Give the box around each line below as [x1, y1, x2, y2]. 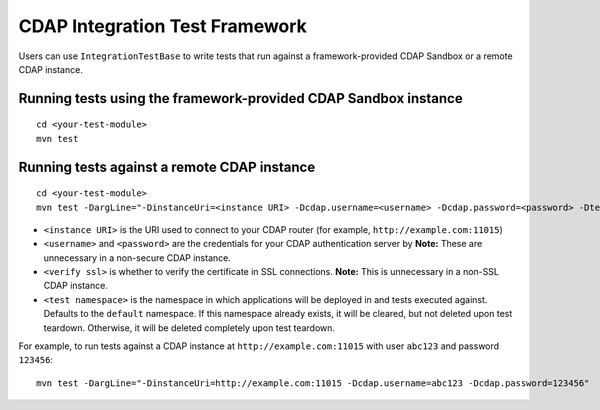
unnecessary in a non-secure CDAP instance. [43, 251, 232, 264]
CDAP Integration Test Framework [18, 15, 307, 37]
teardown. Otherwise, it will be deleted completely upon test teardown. [43, 321, 335, 334]
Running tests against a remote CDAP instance [18, 158, 316, 175]
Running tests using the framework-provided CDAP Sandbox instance [18, 90, 464, 107]
